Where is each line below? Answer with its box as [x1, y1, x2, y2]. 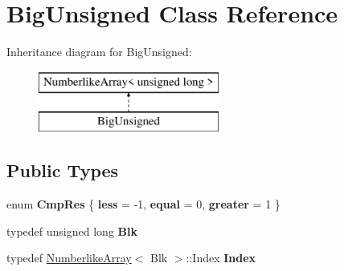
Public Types [6, 158, 119, 183]
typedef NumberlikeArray [6, 249, 132, 266]
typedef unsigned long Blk [6, 222, 137, 239]
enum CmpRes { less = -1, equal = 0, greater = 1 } [6, 196, 281, 212]
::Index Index [186, 249, 256, 266]
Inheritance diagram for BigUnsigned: [6, 43, 192, 60]
